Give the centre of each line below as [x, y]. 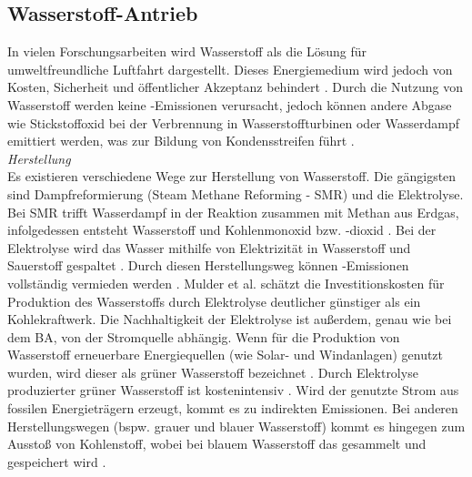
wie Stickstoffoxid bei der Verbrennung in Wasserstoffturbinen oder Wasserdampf [233, 122]
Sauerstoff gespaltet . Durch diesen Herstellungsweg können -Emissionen [208, 265]
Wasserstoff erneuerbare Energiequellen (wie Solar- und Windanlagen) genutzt [226, 355]
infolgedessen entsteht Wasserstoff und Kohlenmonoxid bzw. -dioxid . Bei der [222, 230]
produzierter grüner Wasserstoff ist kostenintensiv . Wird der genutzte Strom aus [233, 390]
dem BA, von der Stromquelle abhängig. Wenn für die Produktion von [204, 336]
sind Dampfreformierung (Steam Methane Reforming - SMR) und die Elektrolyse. [236, 193]
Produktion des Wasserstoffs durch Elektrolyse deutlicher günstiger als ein [214, 301]
